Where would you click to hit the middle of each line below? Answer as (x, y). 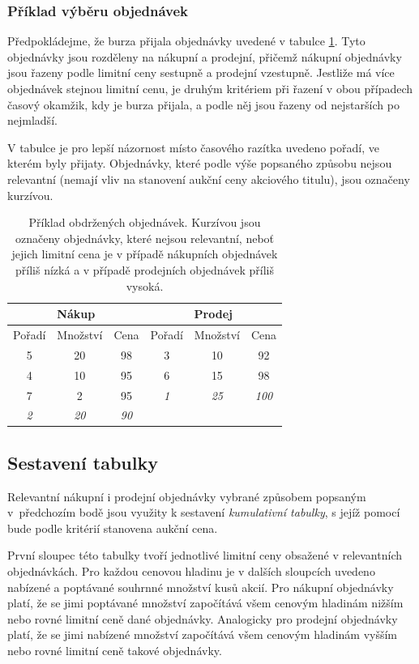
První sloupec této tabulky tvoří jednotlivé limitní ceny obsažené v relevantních (205, 555)
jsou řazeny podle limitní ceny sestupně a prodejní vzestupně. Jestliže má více (201, 72)
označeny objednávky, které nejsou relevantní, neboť (145, 238)
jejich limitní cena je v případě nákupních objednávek (145, 254)
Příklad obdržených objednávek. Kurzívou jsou (145, 222)
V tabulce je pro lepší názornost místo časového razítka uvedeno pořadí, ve (193, 147)
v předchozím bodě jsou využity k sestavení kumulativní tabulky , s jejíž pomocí (204, 512)
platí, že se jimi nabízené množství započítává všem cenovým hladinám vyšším (202, 634)
